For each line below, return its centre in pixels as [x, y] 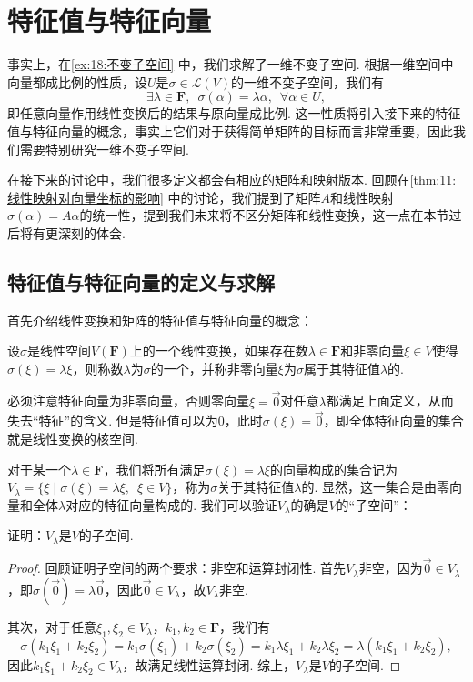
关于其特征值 [256, 487]
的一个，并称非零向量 [214, 368]
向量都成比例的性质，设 [77, 81]
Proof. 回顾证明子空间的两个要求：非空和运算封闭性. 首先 [177, 568]
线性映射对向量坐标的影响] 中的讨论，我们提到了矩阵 [164, 197]
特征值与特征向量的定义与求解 [141, 281]
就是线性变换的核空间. [73, 439]
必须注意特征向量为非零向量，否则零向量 [128, 401]
